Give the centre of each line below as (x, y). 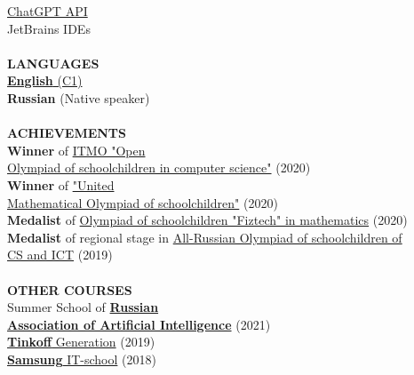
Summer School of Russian (83, 307)
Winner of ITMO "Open (76, 150)
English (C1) (45, 80)
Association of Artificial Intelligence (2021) (139, 324)
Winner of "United (61, 184)
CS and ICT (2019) (60, 255)
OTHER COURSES (70, 289)
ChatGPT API (48, 11)
